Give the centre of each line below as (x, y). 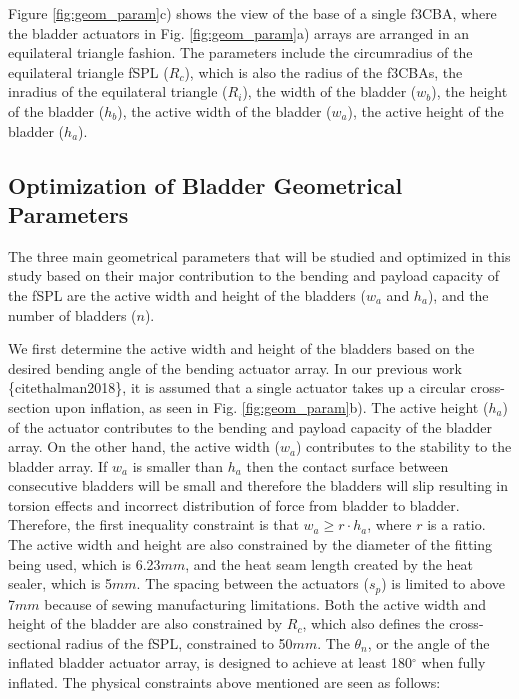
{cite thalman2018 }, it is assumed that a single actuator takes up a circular (237, 387)
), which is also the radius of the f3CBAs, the (323, 71)
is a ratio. (456, 524)
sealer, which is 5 (60, 583)
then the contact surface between (347, 465)
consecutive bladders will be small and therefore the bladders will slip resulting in (258, 485)
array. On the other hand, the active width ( (144, 446)
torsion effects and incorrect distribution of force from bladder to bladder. (234, 504)
